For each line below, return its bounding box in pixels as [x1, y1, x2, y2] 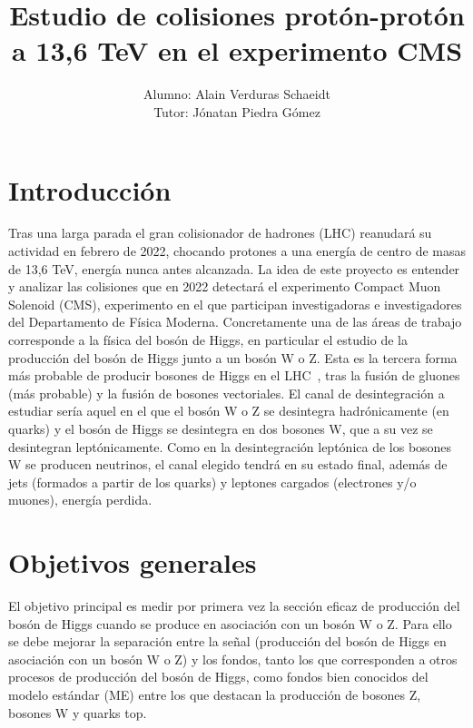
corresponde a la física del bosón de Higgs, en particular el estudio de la [8, 330, 408, 349]
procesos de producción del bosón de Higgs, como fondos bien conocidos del [8, 667, 429, 686]
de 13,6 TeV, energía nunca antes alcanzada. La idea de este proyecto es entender [8, 259, 460, 278]
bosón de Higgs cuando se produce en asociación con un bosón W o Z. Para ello [8, 614, 452, 633]
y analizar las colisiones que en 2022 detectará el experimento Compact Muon [8, 277, 441, 296]
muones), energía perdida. [8, 490, 153, 509]
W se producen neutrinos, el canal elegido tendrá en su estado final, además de [8, 455, 448, 474]
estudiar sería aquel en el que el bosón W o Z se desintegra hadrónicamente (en [8, 401, 449, 420]
